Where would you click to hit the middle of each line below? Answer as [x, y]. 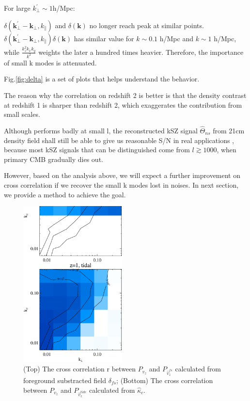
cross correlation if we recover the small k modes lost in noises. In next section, [121, 184]
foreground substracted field [65, 380]
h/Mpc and [176, 38]
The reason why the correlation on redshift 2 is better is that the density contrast [125, 95]
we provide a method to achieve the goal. [65, 194]
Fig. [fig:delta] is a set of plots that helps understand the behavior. [102, 79]
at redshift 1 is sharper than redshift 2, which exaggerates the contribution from [123, 104]
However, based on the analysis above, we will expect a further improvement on [122, 175]
